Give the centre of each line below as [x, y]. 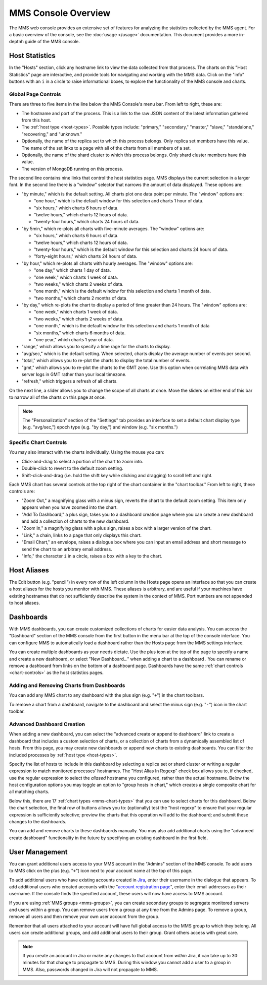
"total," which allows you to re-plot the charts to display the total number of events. [106, 361]
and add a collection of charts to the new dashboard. [75, 521]
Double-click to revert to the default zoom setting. [72, 468]
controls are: [22, 492]
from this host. [36, 120]
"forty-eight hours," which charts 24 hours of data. [86, 256]
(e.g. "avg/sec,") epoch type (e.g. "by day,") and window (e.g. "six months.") [100, 427]
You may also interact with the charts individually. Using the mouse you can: [87, 452]
